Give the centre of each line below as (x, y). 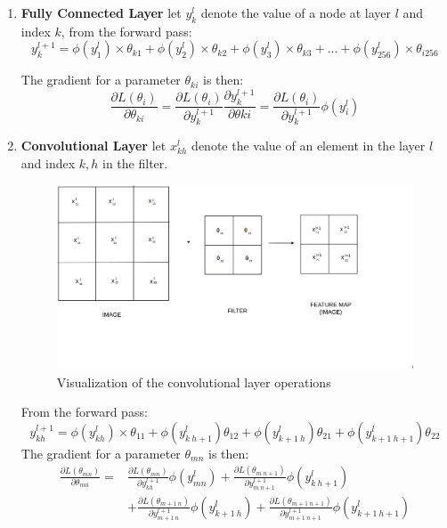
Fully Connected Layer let (101, 12)
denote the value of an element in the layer (309, 146)
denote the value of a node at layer (296, 12)
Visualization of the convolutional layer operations (194, 382)
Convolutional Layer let (93, 146)
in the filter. (135, 162)
